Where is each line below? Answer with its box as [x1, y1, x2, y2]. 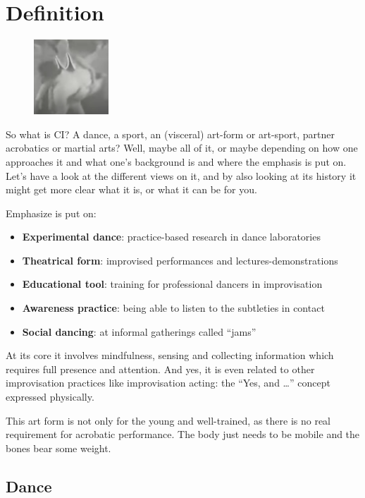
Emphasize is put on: [6, 205, 97, 220]
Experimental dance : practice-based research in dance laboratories [22, 229, 321, 244]
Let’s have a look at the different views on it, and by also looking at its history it [6, 168, 357, 183]
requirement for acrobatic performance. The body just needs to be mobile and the [6, 427, 360, 442]
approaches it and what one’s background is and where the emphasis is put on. [6, 154, 347, 169]
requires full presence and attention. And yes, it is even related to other [6, 361, 315, 376]
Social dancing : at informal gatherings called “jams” [22, 324, 256, 339]
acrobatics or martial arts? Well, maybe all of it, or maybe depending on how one [6, 140, 358, 155]
